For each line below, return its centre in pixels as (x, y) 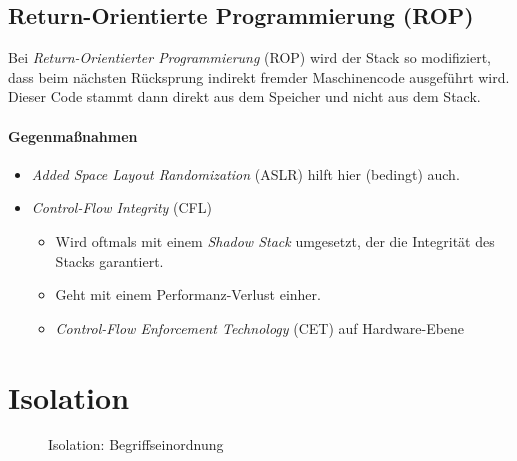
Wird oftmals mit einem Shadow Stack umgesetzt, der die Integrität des (275, 240)
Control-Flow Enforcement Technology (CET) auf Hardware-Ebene (260, 327)
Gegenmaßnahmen (73, 135)
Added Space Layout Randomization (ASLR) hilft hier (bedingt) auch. (245, 173)
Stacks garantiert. (109, 260)
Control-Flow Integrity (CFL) (121, 207)
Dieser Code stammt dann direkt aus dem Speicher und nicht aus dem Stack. (244, 96)
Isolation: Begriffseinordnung (136, 444)
